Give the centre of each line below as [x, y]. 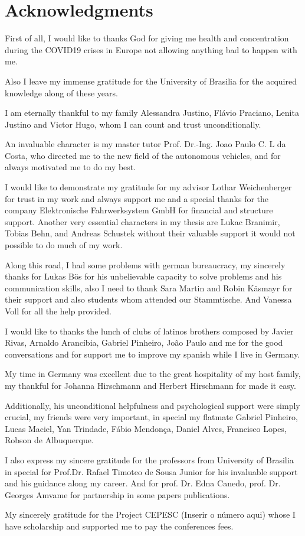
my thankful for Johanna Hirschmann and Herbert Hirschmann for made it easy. [150, 385]
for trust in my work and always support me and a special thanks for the [137, 198]
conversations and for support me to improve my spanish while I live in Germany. [152, 354]
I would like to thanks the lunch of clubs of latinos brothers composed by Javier [149, 331]
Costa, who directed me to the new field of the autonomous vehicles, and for [143, 155]
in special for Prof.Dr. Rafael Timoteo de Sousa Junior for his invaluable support [151, 471]
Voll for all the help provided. [58, 311]
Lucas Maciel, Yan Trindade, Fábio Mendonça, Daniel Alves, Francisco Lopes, [146, 428]
